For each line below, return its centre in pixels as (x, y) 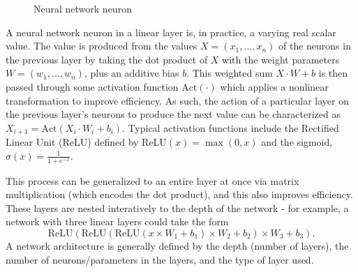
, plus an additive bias (132, 73)
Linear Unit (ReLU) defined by (72, 142)
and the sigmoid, (297, 142)
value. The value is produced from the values (102, 46)
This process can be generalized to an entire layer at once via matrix (152, 180)
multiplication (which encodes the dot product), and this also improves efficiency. (179, 194)
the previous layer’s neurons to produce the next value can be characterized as (173, 114)
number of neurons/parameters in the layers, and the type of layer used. (160, 259)
